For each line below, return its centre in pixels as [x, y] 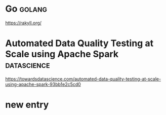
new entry [27, 105]
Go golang [26, 9]
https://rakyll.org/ [24, 23]
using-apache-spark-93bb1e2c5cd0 [43, 84]
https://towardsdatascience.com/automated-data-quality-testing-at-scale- [83, 79]
